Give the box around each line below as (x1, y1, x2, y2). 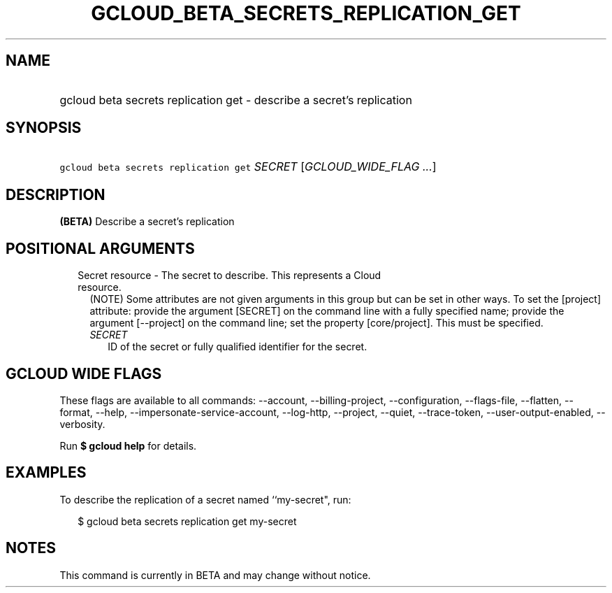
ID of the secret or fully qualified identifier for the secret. (108, 341, 367, 353)
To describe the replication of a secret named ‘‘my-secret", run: (59, 493, 351, 506)
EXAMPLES (6, 464, 87, 482)
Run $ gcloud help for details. (59, 439, 197, 452)
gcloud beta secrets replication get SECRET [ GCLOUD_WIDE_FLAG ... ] (59, 159, 437, 174)
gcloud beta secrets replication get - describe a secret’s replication (59, 92, 412, 107)
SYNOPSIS (6, 119, 82, 137)
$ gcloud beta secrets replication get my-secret (78, 515, 297, 527)
